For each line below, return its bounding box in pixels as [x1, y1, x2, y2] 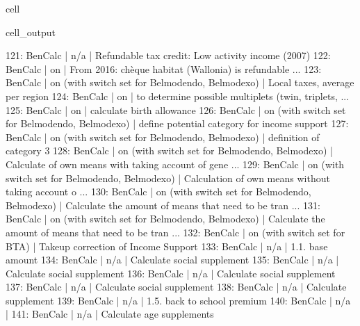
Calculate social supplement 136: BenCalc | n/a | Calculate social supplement [6, 266, 336, 280]
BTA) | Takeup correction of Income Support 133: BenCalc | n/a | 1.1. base [6, 238, 328, 253]
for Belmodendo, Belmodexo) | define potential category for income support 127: [6, 116, 349, 131]
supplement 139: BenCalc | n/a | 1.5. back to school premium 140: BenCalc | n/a [6, 293, 351, 307]
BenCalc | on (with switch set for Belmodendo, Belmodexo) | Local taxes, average [6, 75, 354, 90]
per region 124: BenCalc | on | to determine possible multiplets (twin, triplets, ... [6, 88, 350, 103]
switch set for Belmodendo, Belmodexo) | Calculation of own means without [6, 170, 330, 185]
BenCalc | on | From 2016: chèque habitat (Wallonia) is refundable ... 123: [6, 61, 322, 76]
